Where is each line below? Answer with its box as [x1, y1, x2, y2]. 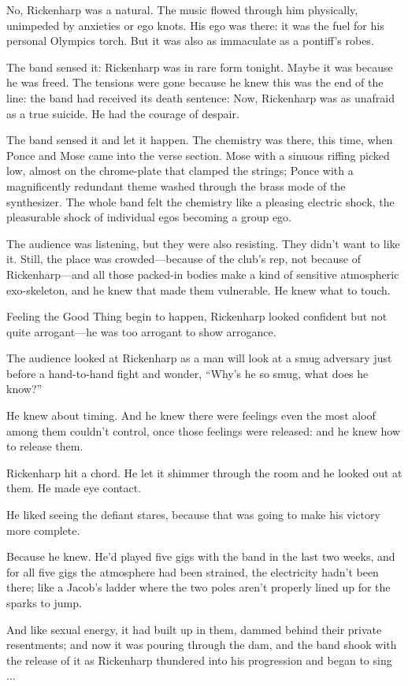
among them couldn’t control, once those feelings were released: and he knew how [6, 422, 401, 439]
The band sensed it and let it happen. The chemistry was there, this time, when [6, 132, 393, 148]
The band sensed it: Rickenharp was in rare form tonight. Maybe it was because [6, 58, 393, 75]
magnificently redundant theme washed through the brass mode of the [6, 177, 346, 194]
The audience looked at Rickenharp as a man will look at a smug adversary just [6, 350, 392, 366]
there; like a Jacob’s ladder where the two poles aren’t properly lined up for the [6, 579, 391, 595]
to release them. [6, 438, 83, 454]
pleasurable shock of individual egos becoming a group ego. [6, 209, 291, 225]
